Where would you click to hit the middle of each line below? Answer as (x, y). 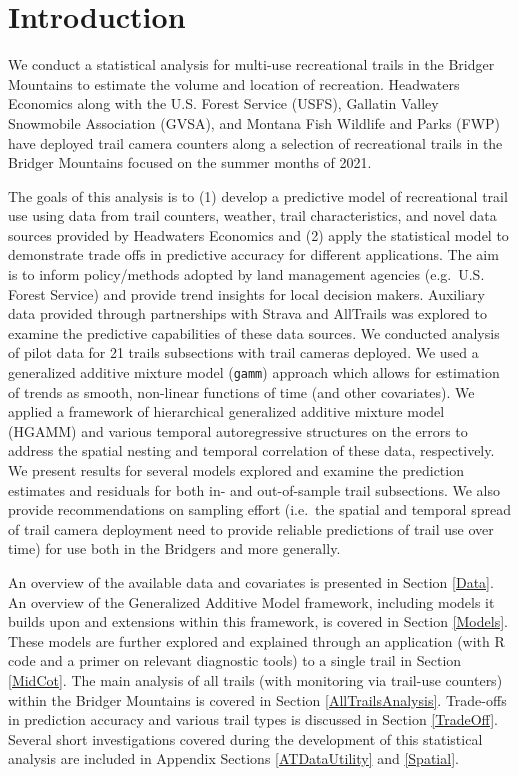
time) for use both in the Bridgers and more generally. (174, 548)
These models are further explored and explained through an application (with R (256, 640)
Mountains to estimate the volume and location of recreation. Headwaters (234, 83)
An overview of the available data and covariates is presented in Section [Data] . (251, 582)
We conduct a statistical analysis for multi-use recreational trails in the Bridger (251, 64)
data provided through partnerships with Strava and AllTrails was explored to (247, 313)
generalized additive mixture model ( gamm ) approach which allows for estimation (254, 372)
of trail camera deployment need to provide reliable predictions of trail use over (251, 528)
